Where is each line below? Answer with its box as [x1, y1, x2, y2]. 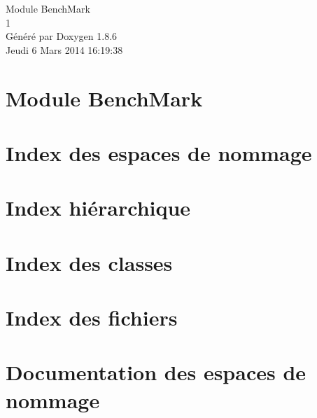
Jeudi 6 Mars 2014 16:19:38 [6, 42, 123, 57]
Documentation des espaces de [6, 358, 307, 386]
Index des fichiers [6, 303, 178, 332]
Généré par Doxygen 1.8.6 [6, 29, 118, 43]
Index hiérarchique [6, 193, 191, 222]
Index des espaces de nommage [6, 138, 312, 167]
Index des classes [6, 248, 173, 277]
